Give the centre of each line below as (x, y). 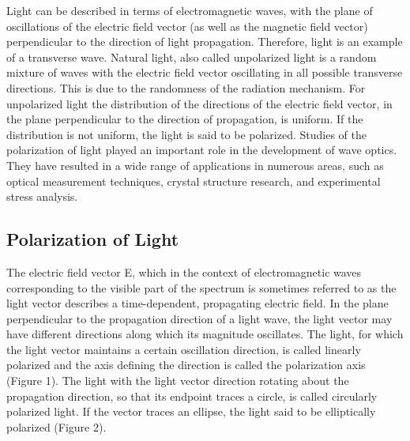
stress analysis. (42, 196)
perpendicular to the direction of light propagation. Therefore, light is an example (205, 41)
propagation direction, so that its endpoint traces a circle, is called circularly (192, 396)
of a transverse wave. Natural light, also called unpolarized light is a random (192, 57)
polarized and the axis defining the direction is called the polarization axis (186, 365)
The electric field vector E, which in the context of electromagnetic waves (184, 271)
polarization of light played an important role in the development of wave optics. (202, 150)
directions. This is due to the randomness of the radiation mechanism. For (186, 87)
